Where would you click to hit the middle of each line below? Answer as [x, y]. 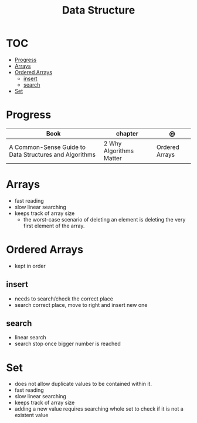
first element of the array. [54, 226]
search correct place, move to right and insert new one [81, 305]
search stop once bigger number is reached [68, 344]
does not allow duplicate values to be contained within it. [83, 384]
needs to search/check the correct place [64, 299]
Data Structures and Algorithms [52, 154]
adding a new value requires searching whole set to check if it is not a [99, 409]
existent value [31, 415]
